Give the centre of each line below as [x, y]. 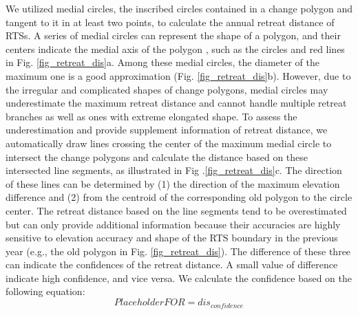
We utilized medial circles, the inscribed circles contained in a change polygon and [179, 8]
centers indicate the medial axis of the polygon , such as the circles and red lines [175, 48]
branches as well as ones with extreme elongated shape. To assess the [151, 116]
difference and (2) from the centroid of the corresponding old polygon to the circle [179, 197]
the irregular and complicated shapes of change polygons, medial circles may [167, 89]
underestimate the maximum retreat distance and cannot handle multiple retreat [176, 103]
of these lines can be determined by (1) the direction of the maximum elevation [173, 183]
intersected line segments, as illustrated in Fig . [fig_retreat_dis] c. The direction [174, 170]
